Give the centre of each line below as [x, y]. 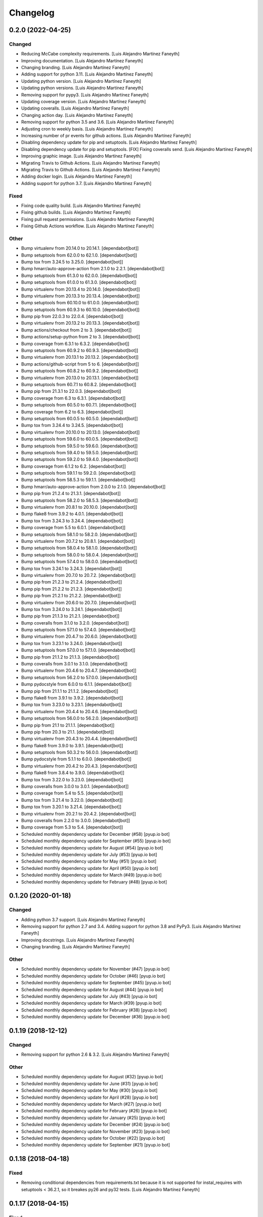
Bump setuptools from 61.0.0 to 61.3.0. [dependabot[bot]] [79, 282]
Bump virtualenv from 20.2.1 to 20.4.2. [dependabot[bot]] [79, 813]
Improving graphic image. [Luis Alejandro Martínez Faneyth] [81, 156]
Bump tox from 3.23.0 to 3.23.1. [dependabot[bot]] [72, 705]
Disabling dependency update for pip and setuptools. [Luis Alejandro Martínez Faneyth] [109, 142]
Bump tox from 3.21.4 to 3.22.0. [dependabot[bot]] [72, 800]
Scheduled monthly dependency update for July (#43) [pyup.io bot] [89, 996]
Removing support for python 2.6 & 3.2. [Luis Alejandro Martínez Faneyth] [95, 1054]
